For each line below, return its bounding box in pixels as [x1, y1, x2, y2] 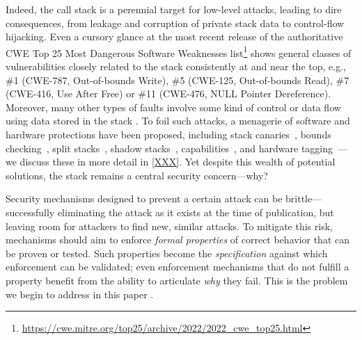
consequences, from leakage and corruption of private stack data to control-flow [6, 15, 345, 30]
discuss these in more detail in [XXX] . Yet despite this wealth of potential [19, 154, 336, 169]
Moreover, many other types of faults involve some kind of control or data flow [6, 99, 341, 114]
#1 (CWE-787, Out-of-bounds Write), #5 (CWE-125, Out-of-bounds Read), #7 [6, 72, 349, 87]
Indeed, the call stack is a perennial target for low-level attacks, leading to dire [6, 2, 342, 16]
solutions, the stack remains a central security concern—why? [6, 168, 268, 182]
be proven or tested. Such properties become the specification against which [6, 245, 328, 260]
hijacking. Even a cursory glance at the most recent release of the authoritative [6, 29, 343, 44]
